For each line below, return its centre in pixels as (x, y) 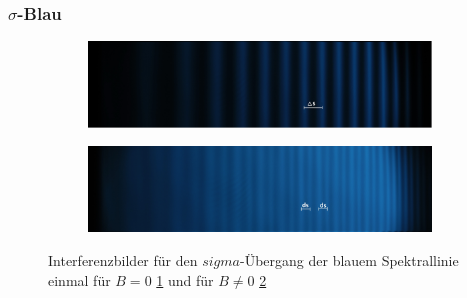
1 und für (185, 279)
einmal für (79, 279)
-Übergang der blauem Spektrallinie (349, 260)
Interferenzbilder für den (123, 260)
